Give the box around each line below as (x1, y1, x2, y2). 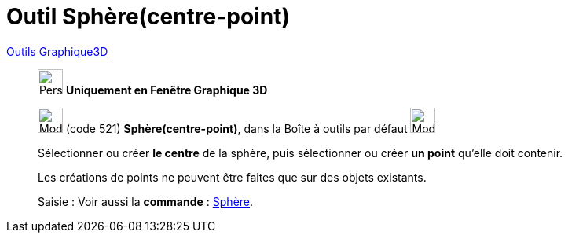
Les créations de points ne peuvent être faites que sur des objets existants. (38, 170, 427, 184)
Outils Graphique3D (6, 44, 108, 58)
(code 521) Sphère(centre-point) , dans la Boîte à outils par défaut (65, 121, 408, 135)
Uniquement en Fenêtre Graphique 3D (65, 83, 268, 97)
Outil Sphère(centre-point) (6, 3, 290, 30)
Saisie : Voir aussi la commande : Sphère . (38, 194, 254, 208)
